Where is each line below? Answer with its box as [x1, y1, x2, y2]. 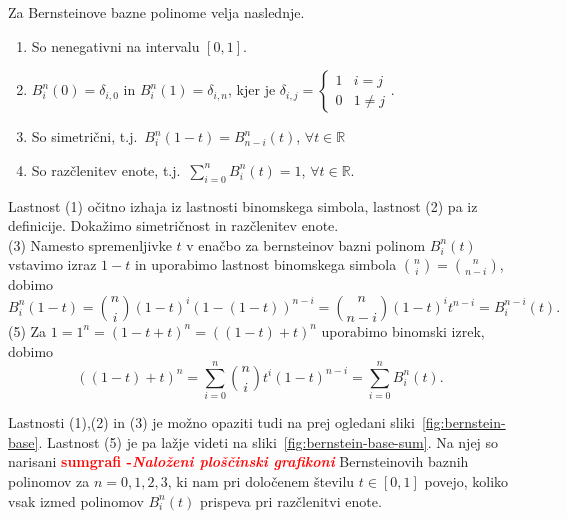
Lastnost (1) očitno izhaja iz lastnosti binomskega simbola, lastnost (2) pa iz [8, 195, 478, 216]
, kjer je [228, 79, 276, 100]
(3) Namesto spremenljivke [8, 234, 172, 255]
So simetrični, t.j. [31, 126, 138, 147]
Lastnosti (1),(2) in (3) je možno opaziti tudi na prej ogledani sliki [8, 412, 415, 433]
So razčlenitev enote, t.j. [31, 159, 181, 180]
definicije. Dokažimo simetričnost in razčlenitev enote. [8, 215, 339, 236]
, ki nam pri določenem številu [167, 471, 355, 492]
